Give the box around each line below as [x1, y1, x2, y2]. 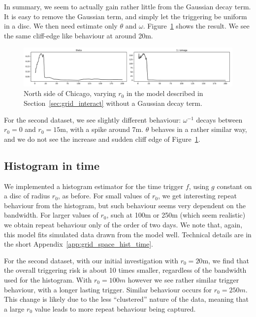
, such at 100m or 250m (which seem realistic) [106, 210, 246, 220]
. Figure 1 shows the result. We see [143, 21, 250, 31]
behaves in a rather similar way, [151, 124, 247, 134]
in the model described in [126, 88, 203, 98]
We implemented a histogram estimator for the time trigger [4, 181, 184, 191]
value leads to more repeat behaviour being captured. [34, 303, 196, 314]
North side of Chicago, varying [24, 88, 116, 98]
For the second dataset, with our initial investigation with [4, 255, 179, 265]
